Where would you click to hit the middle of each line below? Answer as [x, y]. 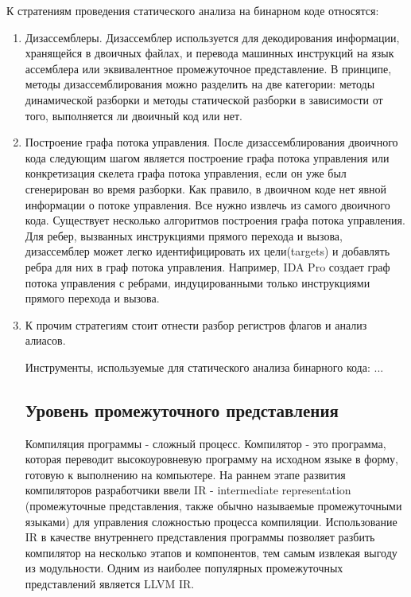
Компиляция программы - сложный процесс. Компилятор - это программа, [205, 443]
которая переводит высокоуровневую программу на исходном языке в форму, [211, 459]
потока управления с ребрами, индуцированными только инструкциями [198, 282]
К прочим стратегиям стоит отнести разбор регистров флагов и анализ [196, 324]
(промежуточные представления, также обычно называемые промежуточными [213, 506]
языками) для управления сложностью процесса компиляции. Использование [211, 521]
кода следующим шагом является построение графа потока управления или [207, 157]
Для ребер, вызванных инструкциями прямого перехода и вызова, [184, 235]
